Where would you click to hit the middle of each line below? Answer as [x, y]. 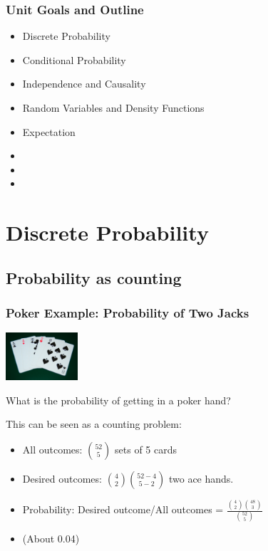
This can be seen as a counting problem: [94, 424]
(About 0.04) [51, 539]
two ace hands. [201, 478]
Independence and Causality [84, 84]
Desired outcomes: [62, 478]
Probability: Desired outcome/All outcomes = [123, 509]
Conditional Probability [74, 59]
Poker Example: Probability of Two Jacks [128, 313]
